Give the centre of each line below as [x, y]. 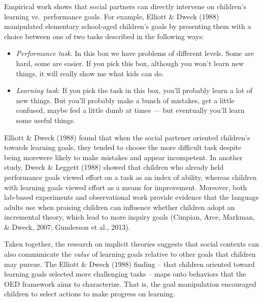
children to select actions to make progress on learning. [90, 294]
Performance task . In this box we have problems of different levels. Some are [135, 53]
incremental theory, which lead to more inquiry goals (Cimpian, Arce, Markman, [129, 217]
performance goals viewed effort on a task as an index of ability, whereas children [130, 177]
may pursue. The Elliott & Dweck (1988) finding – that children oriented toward [129, 264]
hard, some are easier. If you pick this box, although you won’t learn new [130, 63]
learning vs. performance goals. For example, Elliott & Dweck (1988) [112, 16]
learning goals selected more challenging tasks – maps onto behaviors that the [125, 274]
